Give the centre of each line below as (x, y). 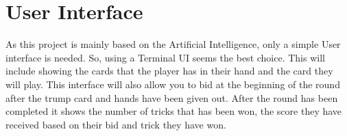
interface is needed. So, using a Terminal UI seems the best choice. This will (165, 57)
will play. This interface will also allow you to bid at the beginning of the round (173, 84)
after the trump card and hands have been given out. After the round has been (172, 97)
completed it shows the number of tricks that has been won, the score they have (174, 111)
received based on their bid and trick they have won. (116, 124)
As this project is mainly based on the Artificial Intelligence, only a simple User (173, 44)
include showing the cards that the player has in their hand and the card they (169, 71)
